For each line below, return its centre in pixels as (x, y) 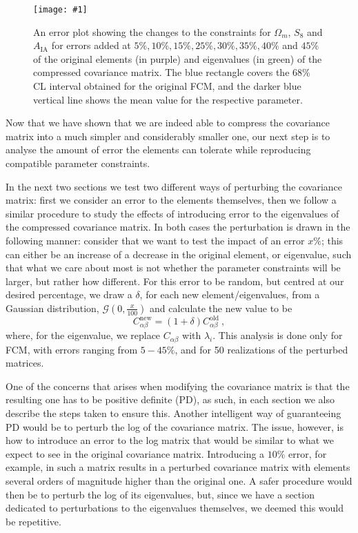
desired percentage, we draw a (69, 294)
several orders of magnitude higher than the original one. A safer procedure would (179, 480)
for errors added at (91, 45)
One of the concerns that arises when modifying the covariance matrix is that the (178, 386)
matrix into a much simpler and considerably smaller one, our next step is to (168, 136)
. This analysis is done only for (278, 335)
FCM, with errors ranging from (72, 349)
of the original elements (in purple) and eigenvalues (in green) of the (178, 58)
